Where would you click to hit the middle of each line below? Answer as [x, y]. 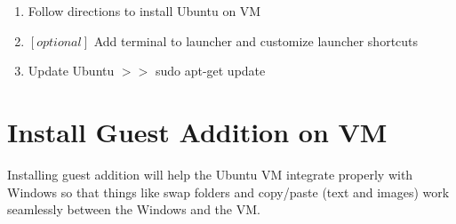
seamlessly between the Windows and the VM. [134, 209]
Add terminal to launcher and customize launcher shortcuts [256, 40]
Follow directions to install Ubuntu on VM [144, 11]
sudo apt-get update [210, 71]
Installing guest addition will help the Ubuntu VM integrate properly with [210, 174]
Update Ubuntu [71, 71]
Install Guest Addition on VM [197, 131]
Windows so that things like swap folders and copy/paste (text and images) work [228, 192]
